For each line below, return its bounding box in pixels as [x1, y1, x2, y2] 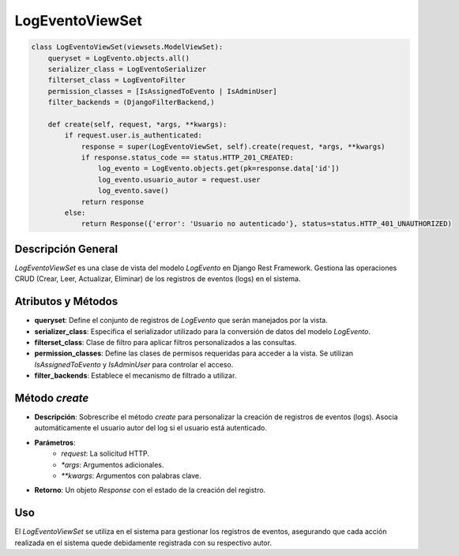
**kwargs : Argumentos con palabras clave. [61, 471, 201, 480]
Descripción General [14, 242, 119, 256]
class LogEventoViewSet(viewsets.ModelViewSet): [31, 43, 224, 51]
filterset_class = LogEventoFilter [47, 76, 186, 85]
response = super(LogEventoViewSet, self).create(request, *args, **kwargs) [81, 142, 386, 151]
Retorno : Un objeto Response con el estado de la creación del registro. [34, 486, 266, 495]
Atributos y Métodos [14, 295, 119, 308]
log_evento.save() [97, 186, 169, 195]
